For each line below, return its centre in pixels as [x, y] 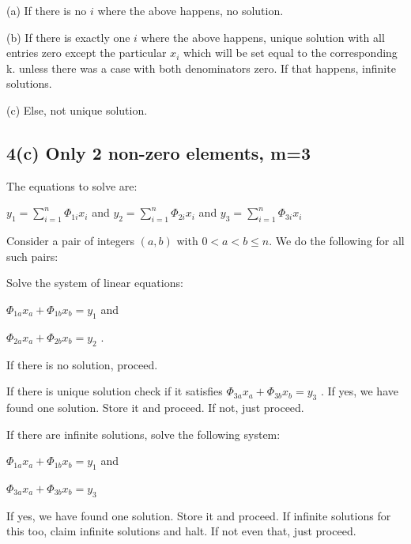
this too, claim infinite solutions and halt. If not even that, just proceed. [181, 531]
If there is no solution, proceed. [82, 364]
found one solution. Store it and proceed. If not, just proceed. [155, 407]
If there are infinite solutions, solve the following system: [143, 434]
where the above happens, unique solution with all [263, 37]
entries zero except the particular [87, 53]
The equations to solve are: [72, 185]
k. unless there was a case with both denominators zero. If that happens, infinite [201, 68]
